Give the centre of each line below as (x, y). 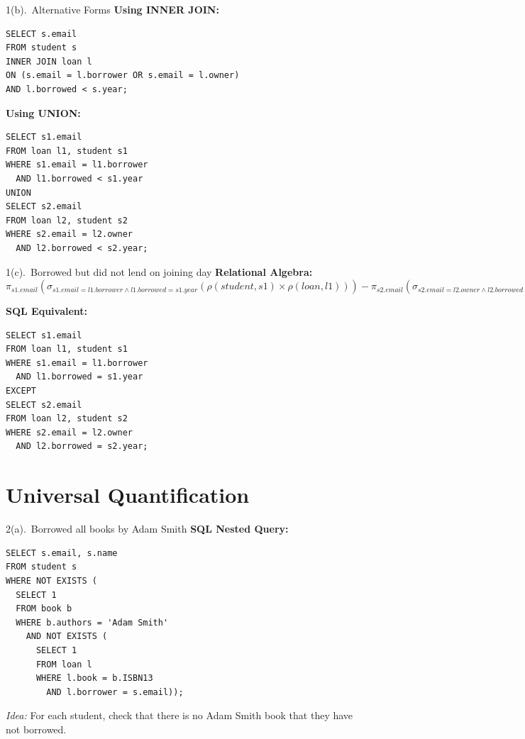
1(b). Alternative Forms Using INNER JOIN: (112, 9)
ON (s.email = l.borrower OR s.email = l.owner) (123, 76)
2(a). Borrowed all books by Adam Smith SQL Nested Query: (147, 529)
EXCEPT (21, 391)
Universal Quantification (128, 495)
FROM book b (44, 609)
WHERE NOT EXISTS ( (51, 580)
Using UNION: (43, 112)
